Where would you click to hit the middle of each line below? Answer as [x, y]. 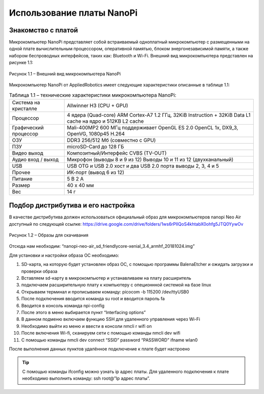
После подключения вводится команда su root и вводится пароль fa [93, 299]
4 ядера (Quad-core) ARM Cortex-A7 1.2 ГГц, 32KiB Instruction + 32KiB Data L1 [159, 115]
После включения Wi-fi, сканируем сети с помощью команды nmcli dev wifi [101, 333]
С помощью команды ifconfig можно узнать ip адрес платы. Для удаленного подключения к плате [126, 371]
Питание [22, 179]
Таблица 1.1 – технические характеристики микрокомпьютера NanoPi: [93, 95]
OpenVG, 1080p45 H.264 [96, 133]
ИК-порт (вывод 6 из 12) [96, 172]
